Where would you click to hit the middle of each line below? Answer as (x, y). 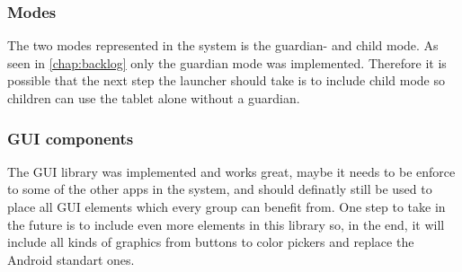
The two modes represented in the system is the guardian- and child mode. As (223, 45)
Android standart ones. (71, 259)
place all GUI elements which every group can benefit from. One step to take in (227, 206)
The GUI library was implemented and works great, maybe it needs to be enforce (231, 171)
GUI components (71, 138)
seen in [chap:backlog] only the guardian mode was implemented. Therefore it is (227, 62)
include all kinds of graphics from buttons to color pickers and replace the (211, 242)
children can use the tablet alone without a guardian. (154, 98)
